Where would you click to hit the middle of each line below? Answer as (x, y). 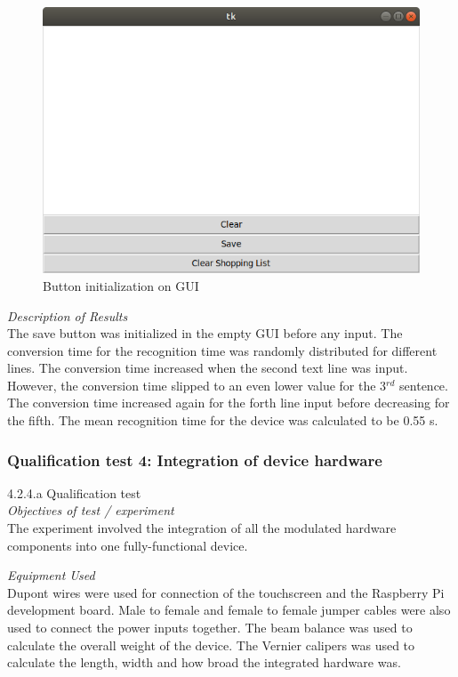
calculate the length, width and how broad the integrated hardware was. (204, 662)
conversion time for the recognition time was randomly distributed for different (222, 350)
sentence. (424, 385)
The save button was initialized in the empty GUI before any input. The (205, 333)
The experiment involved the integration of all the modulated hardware (202, 528)
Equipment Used (51, 575)
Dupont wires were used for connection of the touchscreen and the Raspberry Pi (226, 592)
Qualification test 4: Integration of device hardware (195, 459)
